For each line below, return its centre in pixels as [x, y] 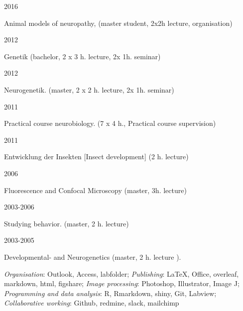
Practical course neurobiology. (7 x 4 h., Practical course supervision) [110, 123]
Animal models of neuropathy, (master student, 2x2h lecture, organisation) [118, 23]
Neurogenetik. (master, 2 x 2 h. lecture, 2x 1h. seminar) [89, 89]
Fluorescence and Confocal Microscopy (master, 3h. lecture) [95, 190]
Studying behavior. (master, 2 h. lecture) [66, 223]
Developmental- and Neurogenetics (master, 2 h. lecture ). [93, 257]
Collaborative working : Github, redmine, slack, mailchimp [92, 303]
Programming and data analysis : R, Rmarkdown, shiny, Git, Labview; [110, 293]
